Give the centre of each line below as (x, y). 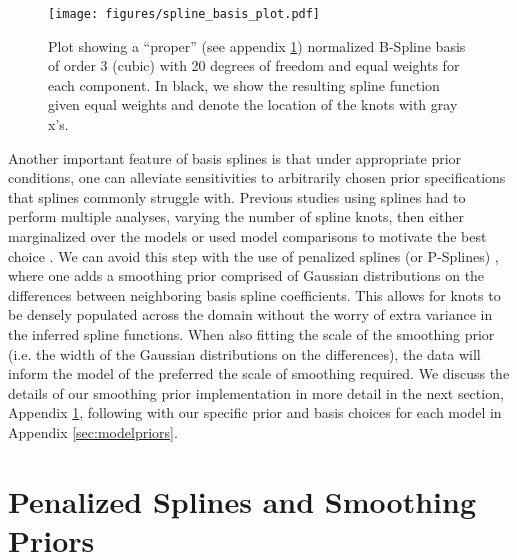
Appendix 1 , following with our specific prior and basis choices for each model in (255, 412)
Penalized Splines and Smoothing (242, 500)
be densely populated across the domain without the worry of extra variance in (250, 314)
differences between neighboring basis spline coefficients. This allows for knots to (254, 294)
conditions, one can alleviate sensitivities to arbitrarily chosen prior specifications (257, 177)
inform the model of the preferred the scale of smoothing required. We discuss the (259, 373)
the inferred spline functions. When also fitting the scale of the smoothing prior (251, 333)
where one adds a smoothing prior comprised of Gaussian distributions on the (246, 275)
